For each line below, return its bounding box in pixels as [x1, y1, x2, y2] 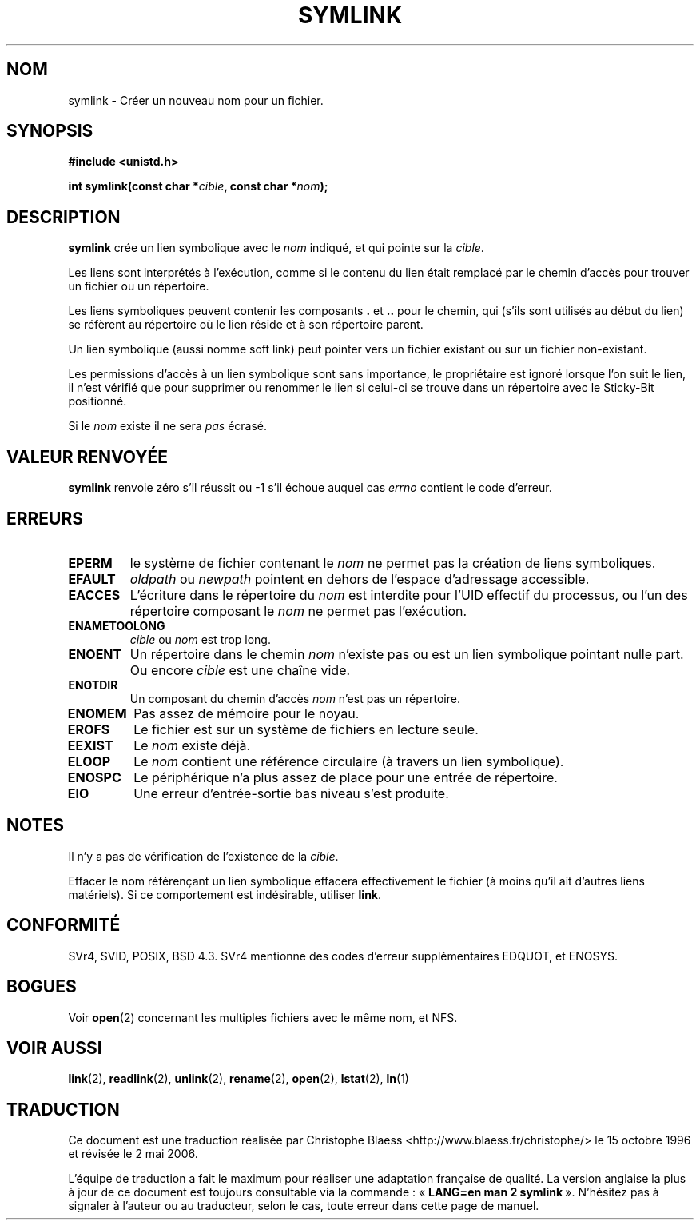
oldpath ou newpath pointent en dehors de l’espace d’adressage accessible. [129, 570, 590, 587]
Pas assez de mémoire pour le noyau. [133, 705, 360, 721]
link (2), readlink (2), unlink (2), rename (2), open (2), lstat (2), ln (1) [68, 1072, 409, 1086]
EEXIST [67, 737, 113, 753]
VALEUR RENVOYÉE [6, 446, 168, 467]
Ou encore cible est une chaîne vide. [129, 661, 351, 678]
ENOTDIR [68, 677, 118, 692]
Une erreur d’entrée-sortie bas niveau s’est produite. [133, 785, 449, 801]
